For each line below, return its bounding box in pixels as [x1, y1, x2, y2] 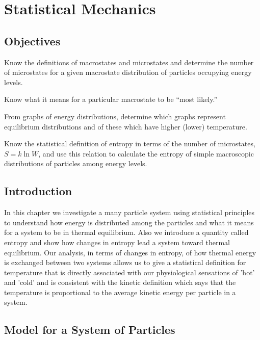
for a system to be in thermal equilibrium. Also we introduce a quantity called [4, 227, 249, 238]
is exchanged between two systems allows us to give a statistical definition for [4, 257, 246, 268]
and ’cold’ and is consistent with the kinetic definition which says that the [4, 277, 236, 287]
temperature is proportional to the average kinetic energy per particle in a [4, 286, 236, 297]
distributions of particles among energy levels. [4, 158, 147, 169]
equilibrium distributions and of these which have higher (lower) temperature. [4, 121, 247, 132]
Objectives [4, 33, 61, 48]
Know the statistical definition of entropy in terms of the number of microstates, [4, 138, 255, 149]
